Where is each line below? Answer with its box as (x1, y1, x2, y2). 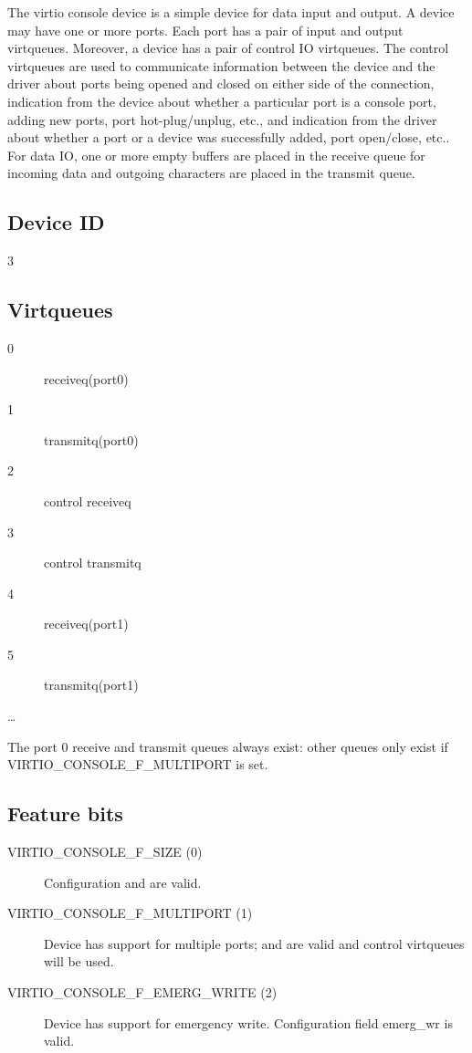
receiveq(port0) (44, 369, 129, 388)
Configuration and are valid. (44, 872, 202, 891)
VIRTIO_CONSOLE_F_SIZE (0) (7, 842, 203, 861)
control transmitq (44, 553, 142, 572)
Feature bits (7, 799, 123, 828)
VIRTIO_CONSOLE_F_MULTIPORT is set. (7, 755, 268, 774)
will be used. (44, 952, 114, 971)
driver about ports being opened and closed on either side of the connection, (7, 74, 435, 93)
